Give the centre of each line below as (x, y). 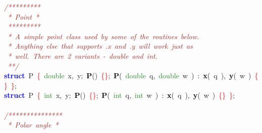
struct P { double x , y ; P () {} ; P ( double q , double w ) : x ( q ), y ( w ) (128, 76)
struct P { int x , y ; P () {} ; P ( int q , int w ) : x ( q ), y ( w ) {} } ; (120, 95)
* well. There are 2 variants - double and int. (83, 55)
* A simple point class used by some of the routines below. (103, 36)
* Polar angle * (33, 125)
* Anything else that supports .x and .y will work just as (100, 46)
